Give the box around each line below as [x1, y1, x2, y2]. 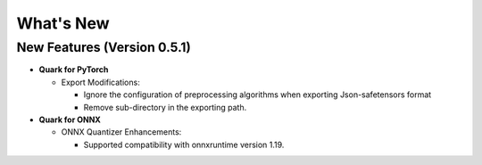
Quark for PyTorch [38, 64, 109, 75]
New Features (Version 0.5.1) [16, 39, 191, 55]
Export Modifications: [61, 77, 140, 87]
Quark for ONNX [38, 114, 102, 125]
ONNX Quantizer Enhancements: [61, 127, 182, 137]
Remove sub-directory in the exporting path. [83, 102, 247, 112]
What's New [16, 13, 111, 33]
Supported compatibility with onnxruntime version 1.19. [83, 139, 285, 150]
